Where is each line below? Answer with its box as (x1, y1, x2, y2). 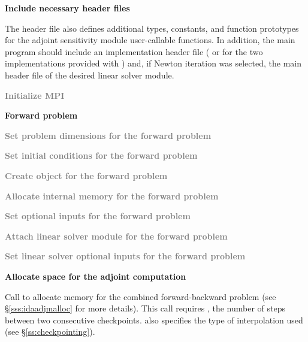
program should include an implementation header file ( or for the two (5, 45, 263, 57)
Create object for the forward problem (5, 169, 168, 181)
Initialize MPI (5, 89, 65, 101)
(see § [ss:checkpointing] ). (5, 325, 95, 338)
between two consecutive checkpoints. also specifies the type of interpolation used (5, 313, 303, 326)
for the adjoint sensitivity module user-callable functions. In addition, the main (5, 34, 295, 46)
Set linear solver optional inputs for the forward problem (5, 250, 246, 262)
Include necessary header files (5, 2, 130, 14)
